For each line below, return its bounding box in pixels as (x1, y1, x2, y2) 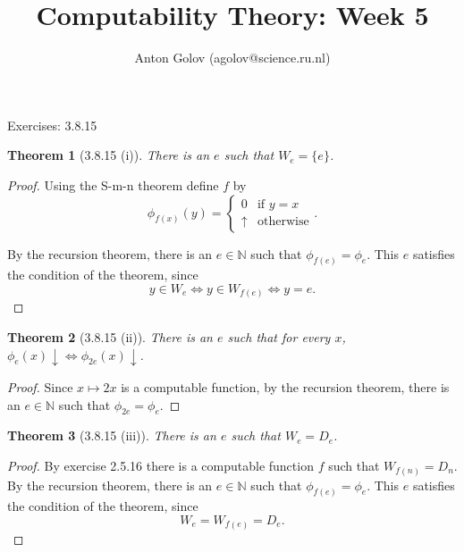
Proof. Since (7, 378, 73, 397)
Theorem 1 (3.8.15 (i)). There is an (7, 146, 210, 164)
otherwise (257, 215, 309, 229)
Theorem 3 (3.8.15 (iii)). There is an (7, 426, 216, 445)
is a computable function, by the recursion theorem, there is (121, 378, 450, 397)
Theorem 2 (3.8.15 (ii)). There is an (7, 328, 213, 347)
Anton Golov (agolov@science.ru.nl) (134, 48, 331, 67)
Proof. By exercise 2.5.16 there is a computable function (7, 456, 314, 475)
